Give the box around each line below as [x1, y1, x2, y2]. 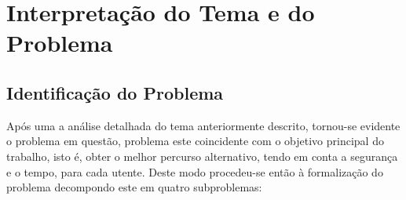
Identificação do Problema [6, 80, 224, 104]
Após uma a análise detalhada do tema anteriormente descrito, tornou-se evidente [6, 117, 401, 133]
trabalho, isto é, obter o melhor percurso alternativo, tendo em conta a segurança [6, 147, 398, 164]
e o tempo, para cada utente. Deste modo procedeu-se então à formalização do [6, 163, 383, 180]
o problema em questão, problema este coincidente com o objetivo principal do [6, 133, 384, 149]
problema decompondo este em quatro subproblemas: [6, 179, 262, 195]
